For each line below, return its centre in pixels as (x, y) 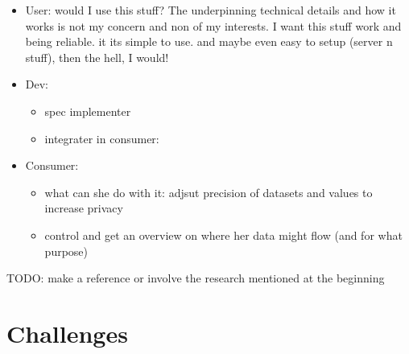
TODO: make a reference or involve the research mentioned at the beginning (196, 278)
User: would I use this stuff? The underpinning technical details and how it (211, 10)
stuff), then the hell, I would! (97, 57)
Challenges (67, 333)
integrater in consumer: (102, 138)
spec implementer (88, 111)
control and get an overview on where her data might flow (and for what (223, 235)
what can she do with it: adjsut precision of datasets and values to (209, 192)
